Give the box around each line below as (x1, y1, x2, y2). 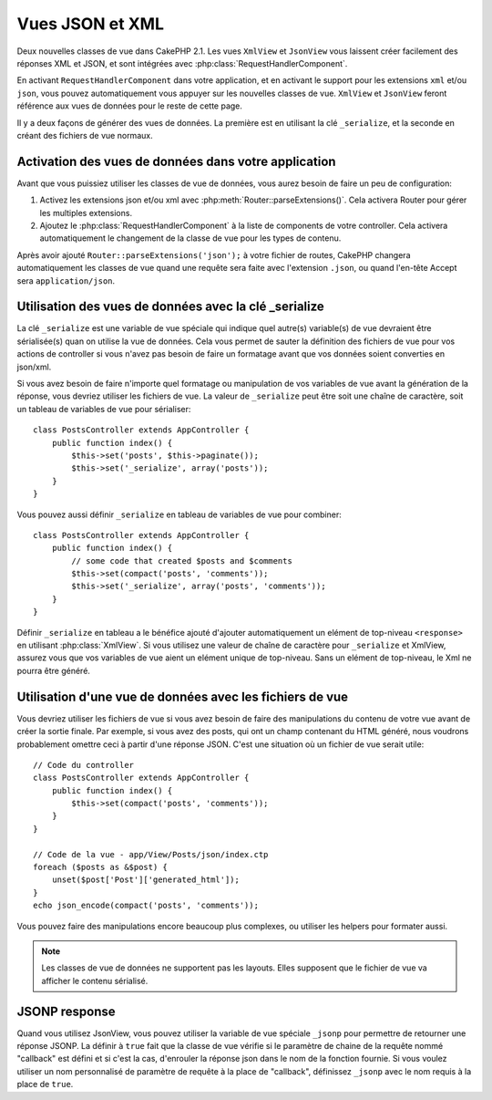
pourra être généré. (16, 665, 91, 676)
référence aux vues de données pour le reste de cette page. (16, 100, 243, 111)
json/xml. (16, 361, 52, 372)
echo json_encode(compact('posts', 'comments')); (33, 900, 260, 911)
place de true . (16, 1079, 74, 1090)
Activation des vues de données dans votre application (16, 153, 336, 169)
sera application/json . (16, 275, 116, 286)
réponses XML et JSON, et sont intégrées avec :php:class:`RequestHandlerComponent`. (16, 57, 348, 68)
